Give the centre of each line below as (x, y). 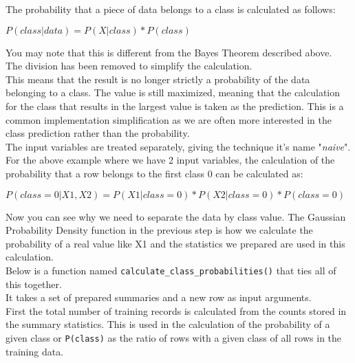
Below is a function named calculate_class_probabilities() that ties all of (171, 270)
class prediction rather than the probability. (98, 133)
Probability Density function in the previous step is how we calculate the (159, 230)
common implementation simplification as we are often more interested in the (169, 119)
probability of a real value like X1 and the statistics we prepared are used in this (175, 243)
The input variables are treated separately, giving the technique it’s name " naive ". (178, 146)
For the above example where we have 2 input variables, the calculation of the (170, 160)
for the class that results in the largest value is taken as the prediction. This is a (175, 106)
